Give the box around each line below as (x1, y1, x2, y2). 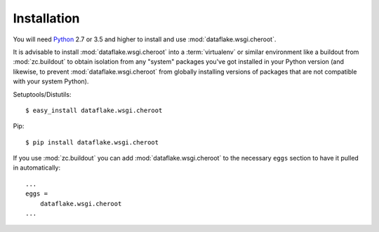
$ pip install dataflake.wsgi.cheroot (25, 138, 159, 146)
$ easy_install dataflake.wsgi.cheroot (25, 106, 163, 114)
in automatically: (13, 163, 61, 172)
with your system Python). (13, 77, 89, 86)
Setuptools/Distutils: (13, 90, 72, 98)
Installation (13, 11, 80, 26)
